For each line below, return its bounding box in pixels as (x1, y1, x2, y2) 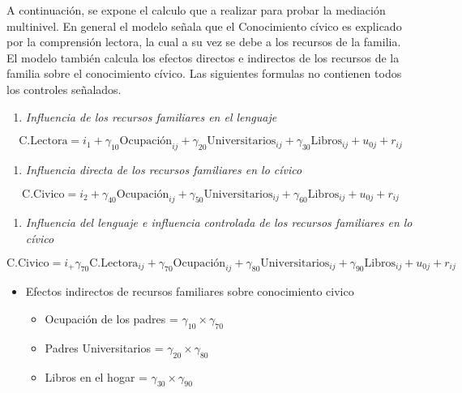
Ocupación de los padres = (45, 310, 178, 327)
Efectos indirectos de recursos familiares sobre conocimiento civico (25, 283, 354, 300)
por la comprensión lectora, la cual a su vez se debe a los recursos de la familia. (6, 33, 401, 50)
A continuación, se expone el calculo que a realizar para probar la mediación (6, 2, 386, 18)
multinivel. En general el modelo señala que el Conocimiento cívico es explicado (6, 17, 402, 34)
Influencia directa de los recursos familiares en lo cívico (25, 160, 302, 177)
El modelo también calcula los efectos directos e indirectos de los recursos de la (6, 49, 400, 66)
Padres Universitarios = (45, 339, 164, 356)
